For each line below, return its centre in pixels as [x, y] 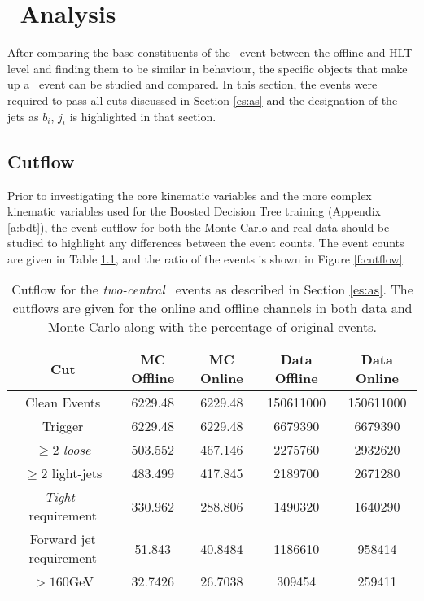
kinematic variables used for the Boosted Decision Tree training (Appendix [194, 211]
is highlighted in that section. [143, 116]
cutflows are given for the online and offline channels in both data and [212, 308]
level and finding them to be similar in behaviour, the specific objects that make [208, 68]
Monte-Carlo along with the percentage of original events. [212, 327]
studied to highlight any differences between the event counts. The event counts [206, 243]
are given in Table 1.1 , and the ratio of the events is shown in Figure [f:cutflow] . [207, 258]
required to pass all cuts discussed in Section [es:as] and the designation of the [203, 100]
